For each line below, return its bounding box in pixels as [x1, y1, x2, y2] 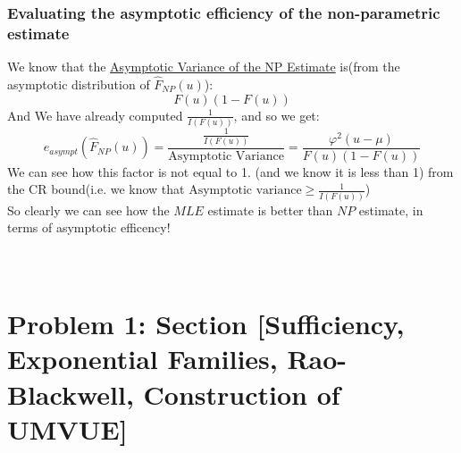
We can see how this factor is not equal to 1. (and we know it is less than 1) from [7, 162, 454, 180]
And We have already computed [7, 105, 183, 124]
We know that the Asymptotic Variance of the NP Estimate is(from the [7, 57, 400, 76]
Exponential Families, [7, 340, 278, 377]
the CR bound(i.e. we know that [7, 180, 185, 198]
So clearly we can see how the [7, 200, 170, 219]
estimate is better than [207, 200, 333, 219]
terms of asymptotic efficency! [7, 218, 171, 237]
